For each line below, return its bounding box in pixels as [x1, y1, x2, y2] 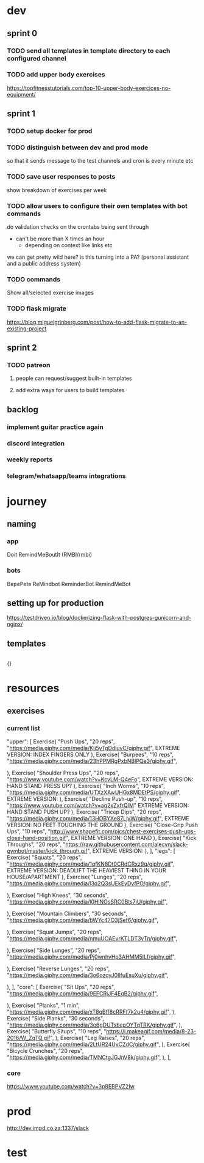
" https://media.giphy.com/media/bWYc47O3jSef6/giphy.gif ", [7, 916, 159, 924]
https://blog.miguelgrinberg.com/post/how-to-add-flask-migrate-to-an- [7, 318, 188, 325]
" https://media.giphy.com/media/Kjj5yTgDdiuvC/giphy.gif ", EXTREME [7, 745, 180, 752]
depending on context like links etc [24, 242, 113, 248]
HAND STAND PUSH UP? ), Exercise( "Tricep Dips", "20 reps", [7, 808, 163, 816]
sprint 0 [7, 28, 38, 39]
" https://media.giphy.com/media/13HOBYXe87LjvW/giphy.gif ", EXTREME [7, 815, 189, 822]
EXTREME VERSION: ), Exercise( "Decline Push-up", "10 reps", [7, 795, 163, 803]
